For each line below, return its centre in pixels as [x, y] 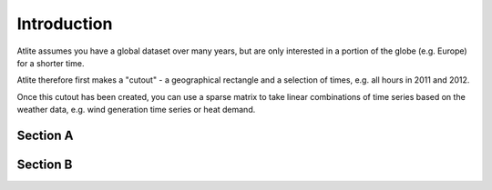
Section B [45, 164]
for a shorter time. [51, 63]
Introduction [65, 24]
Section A [45, 135]
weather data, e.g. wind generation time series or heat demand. [136, 110]
